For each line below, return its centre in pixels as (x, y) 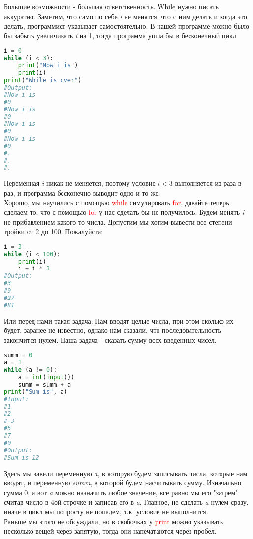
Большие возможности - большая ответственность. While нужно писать (111, 6)
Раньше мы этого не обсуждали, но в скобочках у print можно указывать (114, 521)
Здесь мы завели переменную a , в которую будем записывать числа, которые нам (126, 473)
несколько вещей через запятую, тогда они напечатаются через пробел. (110, 531)
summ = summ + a (45, 384)
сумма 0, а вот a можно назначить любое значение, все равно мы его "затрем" (121, 492)
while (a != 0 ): (31, 370)
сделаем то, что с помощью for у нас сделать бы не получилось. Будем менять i (124, 212)
